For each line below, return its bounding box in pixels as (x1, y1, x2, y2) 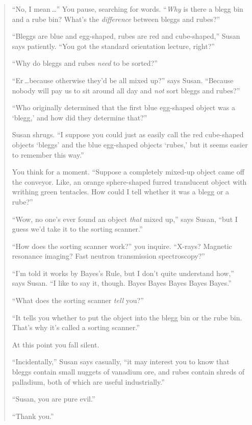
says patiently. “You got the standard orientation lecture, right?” (12, 40, 215, 51)
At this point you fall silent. (12, 339, 99, 349)
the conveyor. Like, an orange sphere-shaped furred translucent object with (12, 176, 247, 187)
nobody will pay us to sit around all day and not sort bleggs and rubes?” (12, 85, 240, 95)
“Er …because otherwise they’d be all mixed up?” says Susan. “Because (12, 74, 234, 85)
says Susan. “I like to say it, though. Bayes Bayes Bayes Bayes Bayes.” (12, 278, 232, 288)
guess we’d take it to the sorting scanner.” (12, 223, 143, 234)
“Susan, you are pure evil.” (12, 393, 95, 404)
